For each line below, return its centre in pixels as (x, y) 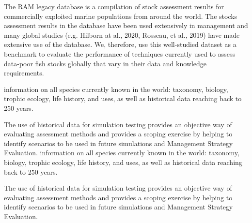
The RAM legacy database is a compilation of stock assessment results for (114, 6)
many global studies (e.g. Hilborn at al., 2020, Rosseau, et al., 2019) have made (122, 35)
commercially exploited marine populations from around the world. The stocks (121, 16)
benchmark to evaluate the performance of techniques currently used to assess (120, 53)
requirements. (24, 73)
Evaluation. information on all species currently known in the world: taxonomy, (122, 153)
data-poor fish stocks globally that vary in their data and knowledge (105, 63)
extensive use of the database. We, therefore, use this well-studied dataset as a (120, 44)
